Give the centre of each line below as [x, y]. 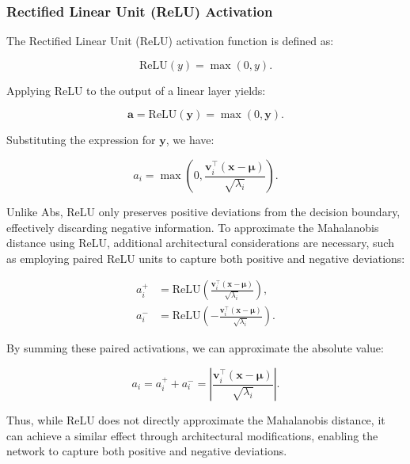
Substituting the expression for [81, 140]
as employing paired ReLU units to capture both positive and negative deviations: [206, 258]
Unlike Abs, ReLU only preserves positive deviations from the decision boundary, [203, 211]
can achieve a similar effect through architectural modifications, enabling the [192, 435]
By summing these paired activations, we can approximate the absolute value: [195, 348]
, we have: [190, 140]
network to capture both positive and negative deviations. [147, 451]
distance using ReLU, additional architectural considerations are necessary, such [200, 243]
